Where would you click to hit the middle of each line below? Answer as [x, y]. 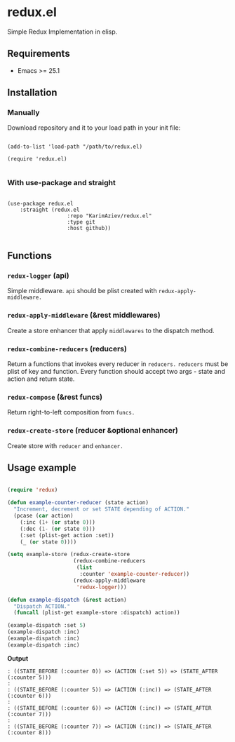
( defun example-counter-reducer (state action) [78, 503]
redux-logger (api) [38, 276]
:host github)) [89, 228]
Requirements [39, 54]
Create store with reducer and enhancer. [66, 445]
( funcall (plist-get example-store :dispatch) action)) [97, 613]
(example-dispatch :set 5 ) [47, 626]
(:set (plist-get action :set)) [67, 535]
